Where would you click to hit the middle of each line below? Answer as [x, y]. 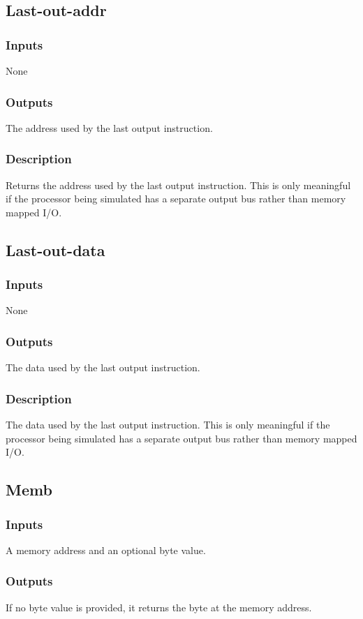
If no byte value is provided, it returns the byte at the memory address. [159, 607]
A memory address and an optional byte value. [106, 550]
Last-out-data [55, 249]
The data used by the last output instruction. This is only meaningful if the [168, 425]
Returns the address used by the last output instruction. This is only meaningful [178, 185]
